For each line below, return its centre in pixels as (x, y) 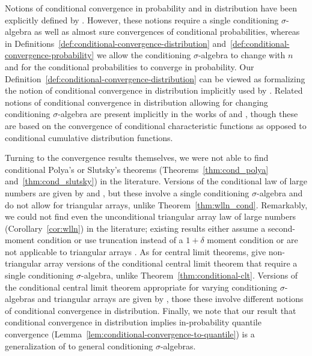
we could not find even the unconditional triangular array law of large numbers (151, 216)
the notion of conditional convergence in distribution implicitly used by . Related (154, 90)
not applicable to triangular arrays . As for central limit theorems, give (136, 251)
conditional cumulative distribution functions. (89, 137)
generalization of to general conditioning (79, 345)
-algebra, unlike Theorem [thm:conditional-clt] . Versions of (190, 275)
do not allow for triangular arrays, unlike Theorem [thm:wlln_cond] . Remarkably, (156, 204)
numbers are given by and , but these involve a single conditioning (127, 192)
